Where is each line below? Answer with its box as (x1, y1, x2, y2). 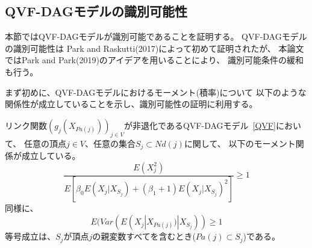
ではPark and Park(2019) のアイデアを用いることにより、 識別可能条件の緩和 (5, 54, 304, 66)
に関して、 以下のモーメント (184, 137, 296, 149)
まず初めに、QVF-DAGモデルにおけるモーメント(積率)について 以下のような (5, 85, 307, 98)
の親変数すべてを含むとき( (92, 230, 196, 243)
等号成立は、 (5, 230, 55, 243)
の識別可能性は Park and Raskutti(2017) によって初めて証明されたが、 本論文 (5, 42, 304, 54)
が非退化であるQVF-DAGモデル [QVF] (124, 119, 276, 131)
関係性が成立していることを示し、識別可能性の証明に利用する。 (5, 98, 258, 110)
